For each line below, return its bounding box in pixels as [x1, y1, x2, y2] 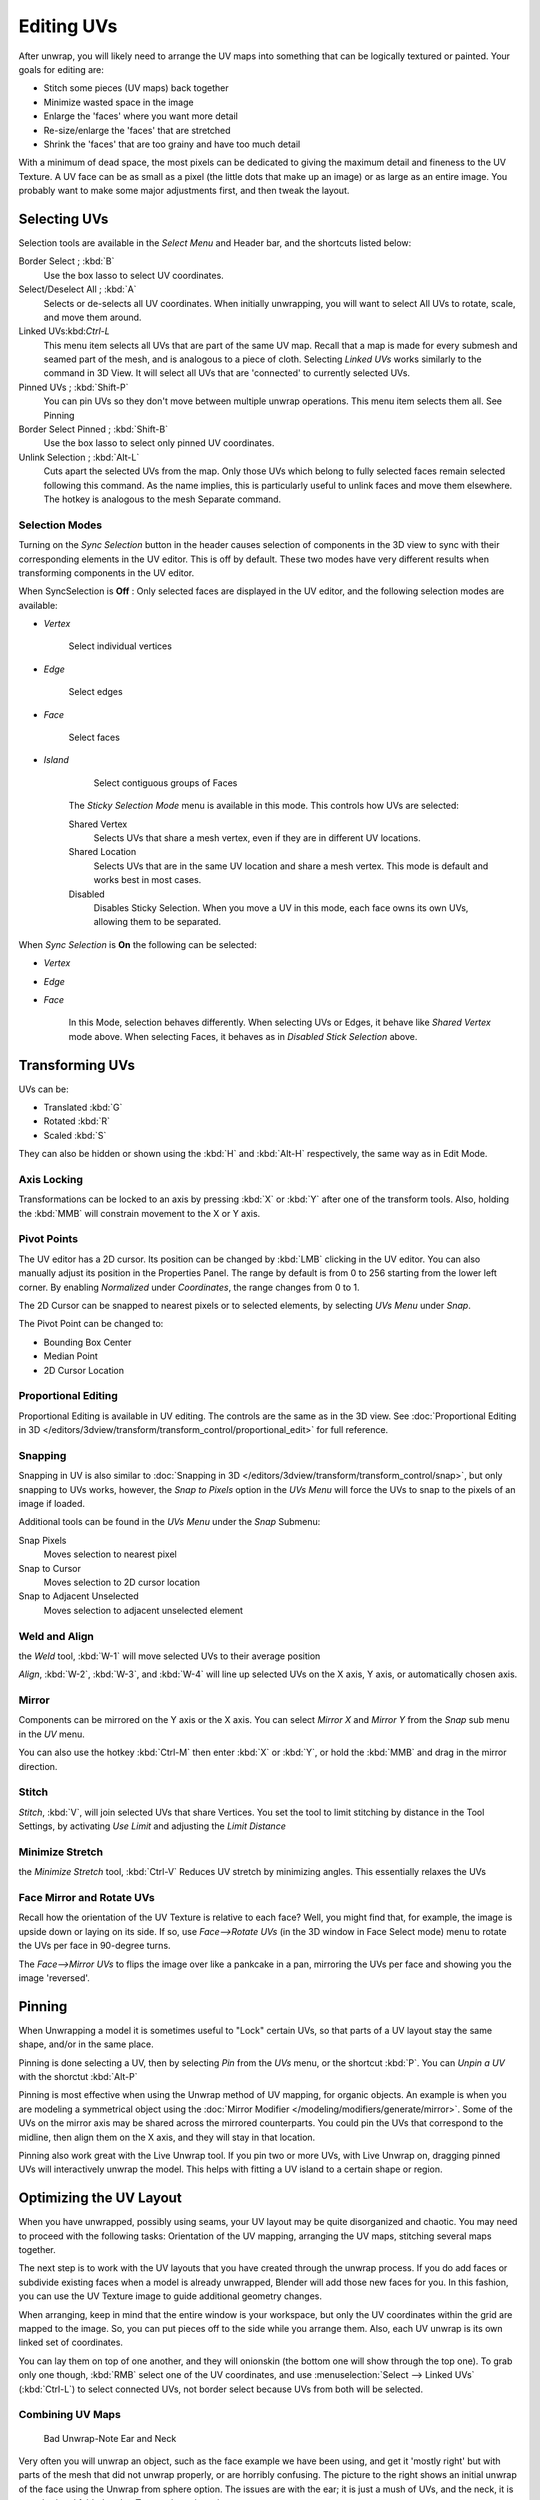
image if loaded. [18, 1498, 85, 1510]
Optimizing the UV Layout [18, 2190, 182, 2207]
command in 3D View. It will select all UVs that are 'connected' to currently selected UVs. [43, 367, 410, 379]
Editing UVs [18, 15, 118, 37]
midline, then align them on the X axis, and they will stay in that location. [18, 2131, 316, 2143]
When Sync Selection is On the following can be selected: [18, 938, 257, 950]
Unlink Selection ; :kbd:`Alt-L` [18, 451, 140, 463]
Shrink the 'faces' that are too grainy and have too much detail [43, 138, 301, 150]
